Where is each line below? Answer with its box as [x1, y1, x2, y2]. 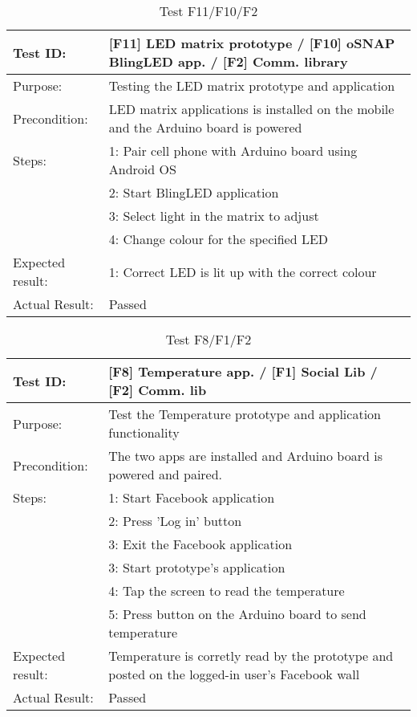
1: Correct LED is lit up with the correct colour [108, 262, 377, 281]
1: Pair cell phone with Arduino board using [108, 141, 358, 160]
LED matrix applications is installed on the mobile [108, 100, 395, 118]
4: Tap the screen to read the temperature [108, 581, 345, 600]
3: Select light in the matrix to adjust [108, 206, 319, 225]
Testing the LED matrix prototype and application [108, 76, 395, 95]
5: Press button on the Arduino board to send [108, 605, 366, 623]
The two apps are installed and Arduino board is [108, 446, 383, 465]
